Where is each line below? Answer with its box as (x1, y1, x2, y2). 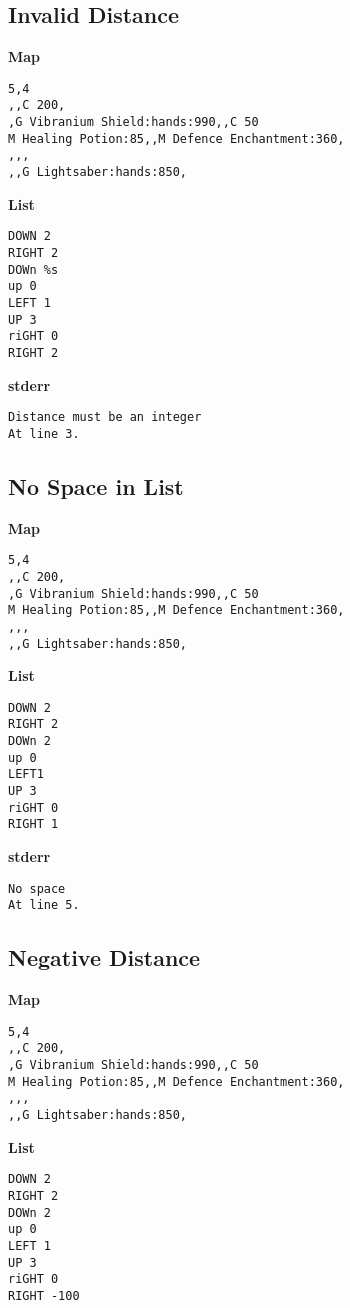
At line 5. (8, 898, 80, 913)
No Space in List (8, 470, 184, 501)
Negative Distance (8, 942, 201, 973)
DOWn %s (8, 262, 59, 277)
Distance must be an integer (8, 410, 202, 425)
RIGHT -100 (8, 1288, 80, 1303)
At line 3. (8, 426, 80, 441)
